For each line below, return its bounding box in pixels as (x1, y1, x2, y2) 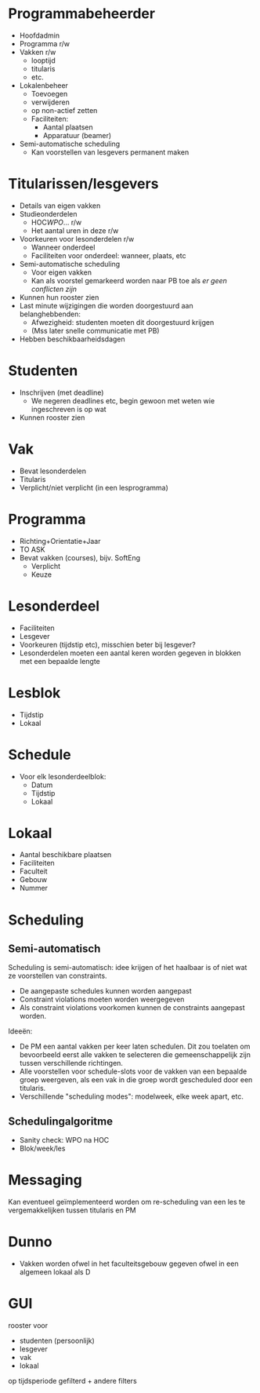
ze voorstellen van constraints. (8, 971, 107, 981)
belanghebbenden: (19, 309, 81, 319)
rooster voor (8, 1321, 49, 1330)
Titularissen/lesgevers (8, 175, 159, 193)
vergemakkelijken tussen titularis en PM (8, 1205, 136, 1215)
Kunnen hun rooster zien (19, 292, 99, 302)
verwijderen (31, 97, 70, 107)
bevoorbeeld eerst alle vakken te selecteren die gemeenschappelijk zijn (19, 1050, 251, 1059)
